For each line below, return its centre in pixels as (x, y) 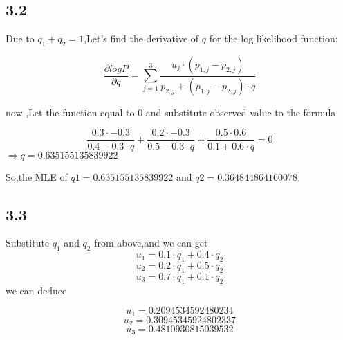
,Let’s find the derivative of (141, 38)
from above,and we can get (151, 243)
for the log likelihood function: (274, 38)
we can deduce (36, 290)
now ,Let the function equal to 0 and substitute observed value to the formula (171, 112)
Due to (20, 38)
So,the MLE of (37, 176)
